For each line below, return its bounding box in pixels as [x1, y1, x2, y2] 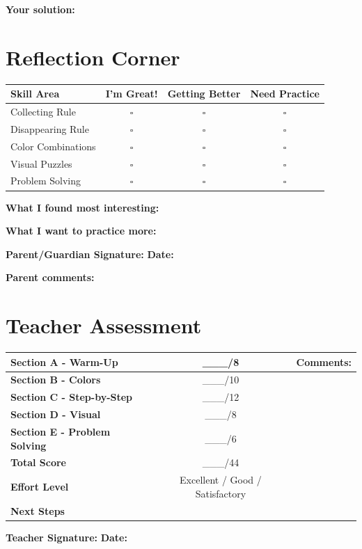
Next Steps [10, 503, 65, 518]
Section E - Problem [10, 424, 111, 438]
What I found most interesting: [6, 200, 159, 214]
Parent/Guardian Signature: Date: [6, 246, 174, 261]
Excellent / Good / [180, 472, 262, 487]
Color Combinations [10, 138, 96, 153]
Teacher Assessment [6, 311, 202, 340]
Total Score [10, 455, 66, 470]
